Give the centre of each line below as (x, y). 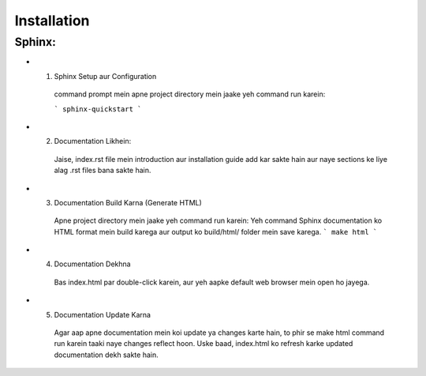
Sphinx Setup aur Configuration (105, 76)
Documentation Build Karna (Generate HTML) (128, 202)
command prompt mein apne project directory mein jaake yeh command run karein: (190, 94)
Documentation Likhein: (93, 141)
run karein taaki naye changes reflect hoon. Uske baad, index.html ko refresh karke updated (204, 344)
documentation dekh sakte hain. (106, 355)
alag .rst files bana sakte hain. (103, 171)
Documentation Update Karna (103, 314)
